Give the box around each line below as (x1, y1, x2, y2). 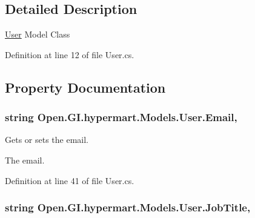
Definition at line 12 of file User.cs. (5, 48, 134, 61)
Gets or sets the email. (5, 133, 88, 146)
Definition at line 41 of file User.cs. (5, 174, 134, 187)
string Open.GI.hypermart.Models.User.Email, (5, 110, 237, 125)
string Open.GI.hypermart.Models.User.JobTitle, (5, 200, 251, 215)
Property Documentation (5, 78, 166, 96)
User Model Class (5, 28, 70, 41)
